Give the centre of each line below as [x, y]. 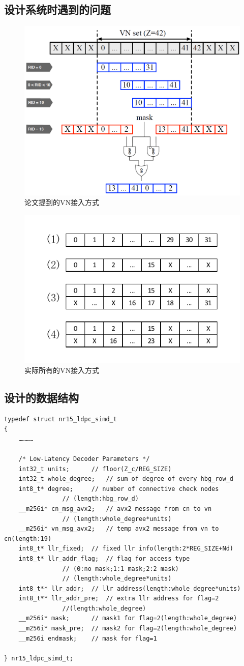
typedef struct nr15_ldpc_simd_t [60, 419]
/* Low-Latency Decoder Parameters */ [84, 459]
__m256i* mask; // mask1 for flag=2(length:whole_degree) [128, 618]
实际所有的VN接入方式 [62, 370]
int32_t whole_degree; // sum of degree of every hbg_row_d [126, 479]
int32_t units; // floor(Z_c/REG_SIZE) [95, 469]
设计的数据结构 [41, 397]
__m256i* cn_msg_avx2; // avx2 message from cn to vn [115, 509]
